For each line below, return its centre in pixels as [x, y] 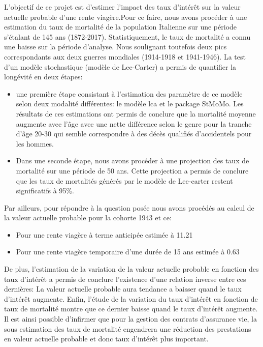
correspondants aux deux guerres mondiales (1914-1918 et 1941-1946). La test [125, 56]
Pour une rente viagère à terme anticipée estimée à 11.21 [104, 234]
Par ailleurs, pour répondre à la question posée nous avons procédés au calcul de [129, 207]
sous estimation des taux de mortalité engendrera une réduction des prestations [128, 328]
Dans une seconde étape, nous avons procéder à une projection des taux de [133, 161]
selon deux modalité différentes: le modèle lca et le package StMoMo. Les [130, 104]
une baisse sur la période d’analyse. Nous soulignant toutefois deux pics [116, 47]
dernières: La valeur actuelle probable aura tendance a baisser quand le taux [123, 289]
